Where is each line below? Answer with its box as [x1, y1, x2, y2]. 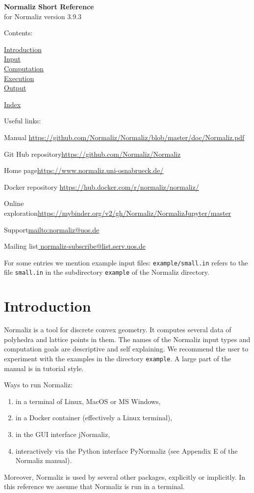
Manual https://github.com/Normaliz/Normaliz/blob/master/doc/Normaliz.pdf [4, 132, 245, 142]
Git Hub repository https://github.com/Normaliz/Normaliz [4, 148, 181, 159]
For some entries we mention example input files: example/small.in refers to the [4, 257, 248, 267]
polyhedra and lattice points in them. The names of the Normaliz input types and [4, 334, 251, 344]
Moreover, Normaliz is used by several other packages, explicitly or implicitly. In [4, 471, 246, 482]
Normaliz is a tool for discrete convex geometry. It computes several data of [4, 324, 231, 335]
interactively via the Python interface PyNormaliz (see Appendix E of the [15, 445, 238, 456]
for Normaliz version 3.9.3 [4, 11, 82, 21]
